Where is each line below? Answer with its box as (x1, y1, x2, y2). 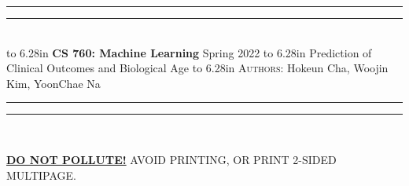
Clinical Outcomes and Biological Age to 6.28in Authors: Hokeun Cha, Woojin (6, 60, 389, 76)
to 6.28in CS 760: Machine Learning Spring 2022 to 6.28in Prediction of (6, 44, 372, 60)
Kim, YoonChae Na (6, 75, 101, 91)
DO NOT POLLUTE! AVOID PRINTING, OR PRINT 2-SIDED (6, 151, 337, 167)
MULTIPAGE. (6, 166, 76, 183)
